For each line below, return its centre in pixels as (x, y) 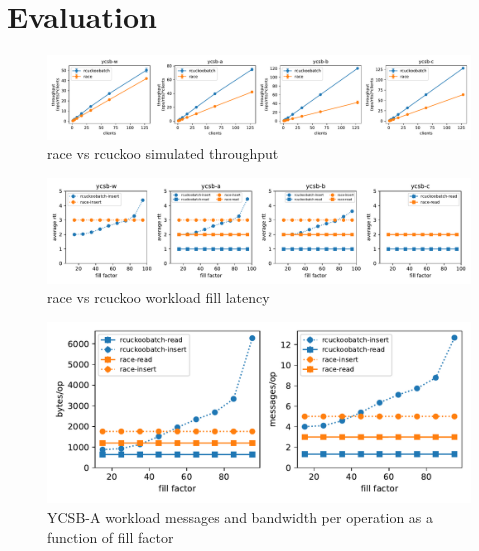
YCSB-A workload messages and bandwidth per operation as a (240, 516)
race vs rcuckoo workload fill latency (158, 297)
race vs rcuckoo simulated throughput (163, 153)
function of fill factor (110, 536)
